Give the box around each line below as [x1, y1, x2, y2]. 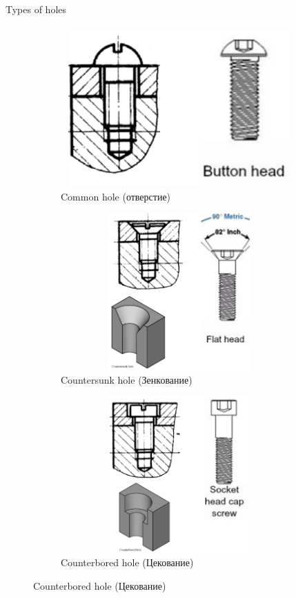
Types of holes [6, 2, 67, 16]
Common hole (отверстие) [61, 189, 171, 203]
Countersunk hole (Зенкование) [61, 372, 193, 386]
